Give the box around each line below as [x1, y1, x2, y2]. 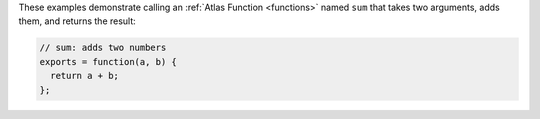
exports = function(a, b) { [39, 56, 177, 67]
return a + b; [50, 70, 120, 82]
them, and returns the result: [18, 15, 137, 27]
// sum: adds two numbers [39, 42, 167, 54]
